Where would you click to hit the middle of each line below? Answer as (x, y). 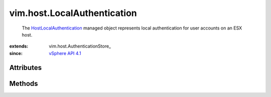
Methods (24, 83)
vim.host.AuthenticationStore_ (80, 46)
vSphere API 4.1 (65, 53)
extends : (19, 46)
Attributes (26, 67)
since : (16, 53)
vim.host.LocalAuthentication (73, 13)
